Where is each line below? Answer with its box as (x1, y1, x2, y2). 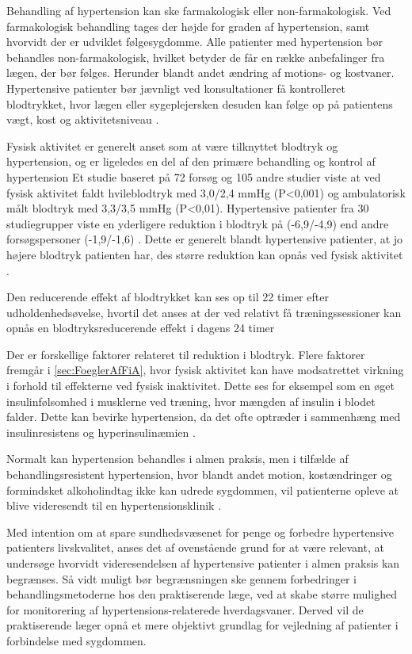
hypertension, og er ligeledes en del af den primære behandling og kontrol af (6, 153, 376, 170)
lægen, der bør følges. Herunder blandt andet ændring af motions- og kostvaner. (6, 64, 395, 81)
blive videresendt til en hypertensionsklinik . (6, 497, 222, 514)
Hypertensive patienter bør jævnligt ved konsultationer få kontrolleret (6, 79, 345, 96)
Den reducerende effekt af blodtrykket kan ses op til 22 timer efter (6, 289, 329, 305)
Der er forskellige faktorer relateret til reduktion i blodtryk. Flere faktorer (6, 346, 365, 362)
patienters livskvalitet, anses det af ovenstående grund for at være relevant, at (6, 539, 384, 556)
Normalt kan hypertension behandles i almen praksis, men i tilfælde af (6, 450, 349, 467)
